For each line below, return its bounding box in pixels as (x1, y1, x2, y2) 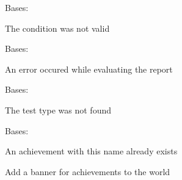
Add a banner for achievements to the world (5, 165, 170, 178)
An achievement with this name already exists (5, 145, 178, 157)
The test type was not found (5, 103, 111, 116)
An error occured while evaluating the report (5, 62, 173, 75)
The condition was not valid (5, 21, 110, 34)
